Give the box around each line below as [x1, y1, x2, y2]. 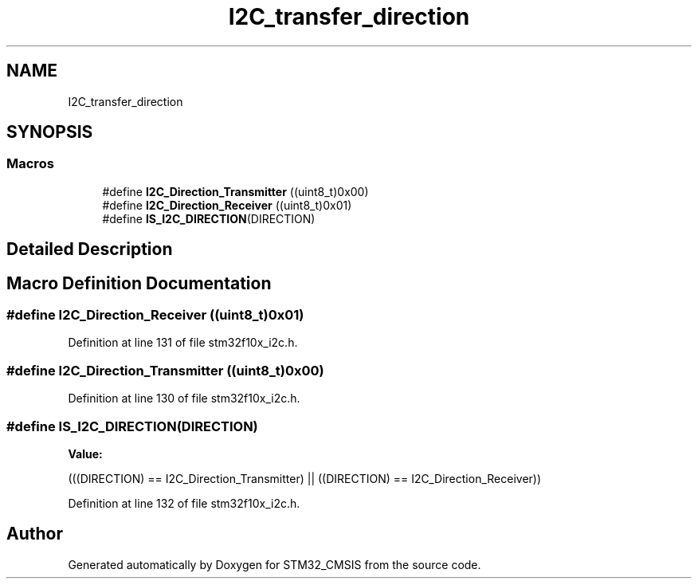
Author [6, 524, 63, 544]
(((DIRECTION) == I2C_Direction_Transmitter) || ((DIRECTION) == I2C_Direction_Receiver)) [68, 471, 542, 485]
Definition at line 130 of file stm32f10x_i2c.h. [68, 391, 300, 406]
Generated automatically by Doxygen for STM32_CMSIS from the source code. [68, 557, 481, 571]
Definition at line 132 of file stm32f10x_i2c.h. [68, 496, 300, 510]
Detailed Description [6, 239, 173, 260]
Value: [68, 446, 103, 461]
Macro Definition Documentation [6, 273, 272, 293]
